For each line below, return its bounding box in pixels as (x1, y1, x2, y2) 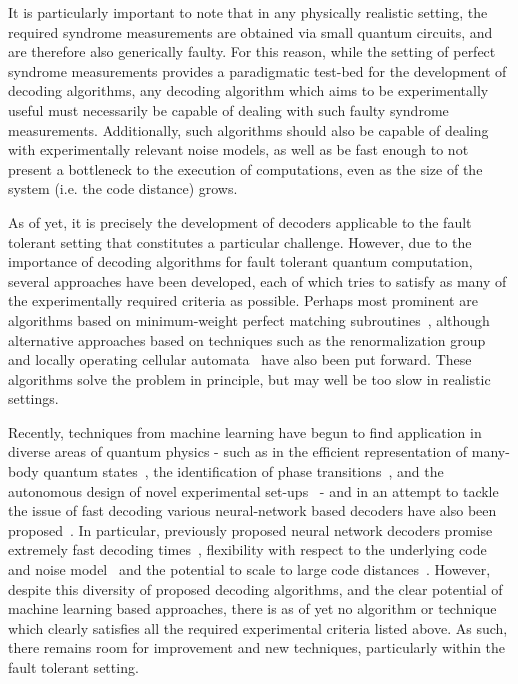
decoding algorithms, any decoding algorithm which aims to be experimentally (8, 80, 489, 101)
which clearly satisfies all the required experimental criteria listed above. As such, (8, 617, 508, 638)
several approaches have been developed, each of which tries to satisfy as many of (8, 270, 507, 291)
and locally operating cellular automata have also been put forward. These (8, 349, 472, 370)
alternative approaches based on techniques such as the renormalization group (8, 329, 486, 350)
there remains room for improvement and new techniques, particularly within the (8, 637, 506, 658)
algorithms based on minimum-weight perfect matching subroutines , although (8, 309, 490, 330)
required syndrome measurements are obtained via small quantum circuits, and (8, 21, 493, 42)
